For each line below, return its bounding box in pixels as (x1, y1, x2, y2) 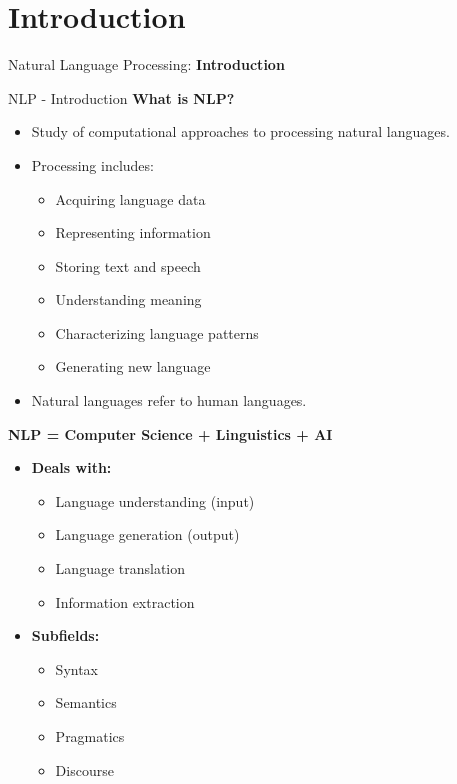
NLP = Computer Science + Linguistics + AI (8, 423, 333, 444)
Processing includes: (31, 154, 154, 175)
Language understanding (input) (55, 490, 255, 511)
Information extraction (55, 591, 195, 612)
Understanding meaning (55, 289, 202, 310)
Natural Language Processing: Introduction (8, 54, 285, 75)
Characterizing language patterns (55, 322, 259, 343)
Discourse (55, 759, 114, 780)
